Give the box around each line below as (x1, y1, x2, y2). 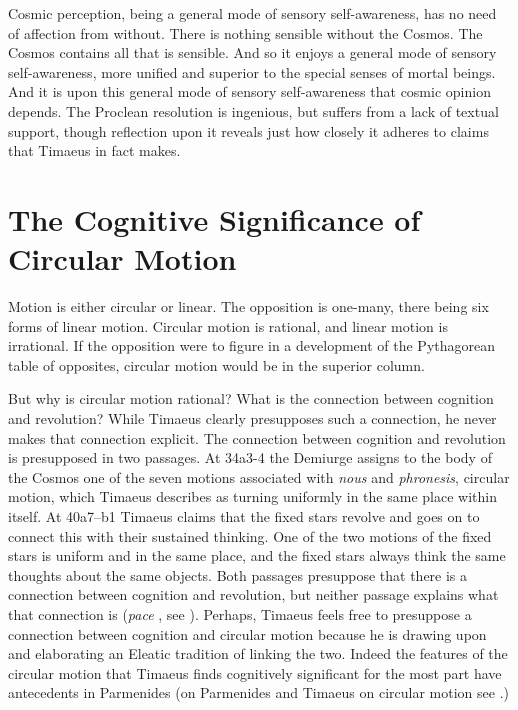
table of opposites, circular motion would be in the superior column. (8, 354, 425, 375)
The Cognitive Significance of (8, 198, 421, 239)
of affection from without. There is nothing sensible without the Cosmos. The (8, 22, 483, 43)
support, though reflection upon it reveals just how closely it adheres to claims (8, 120, 489, 141)
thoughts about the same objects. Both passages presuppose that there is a (8, 564, 468, 585)
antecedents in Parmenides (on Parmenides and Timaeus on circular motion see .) (8, 682, 510, 703)
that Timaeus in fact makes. (8, 140, 181, 161)
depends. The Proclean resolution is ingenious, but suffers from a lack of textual (8, 100, 499, 121)
